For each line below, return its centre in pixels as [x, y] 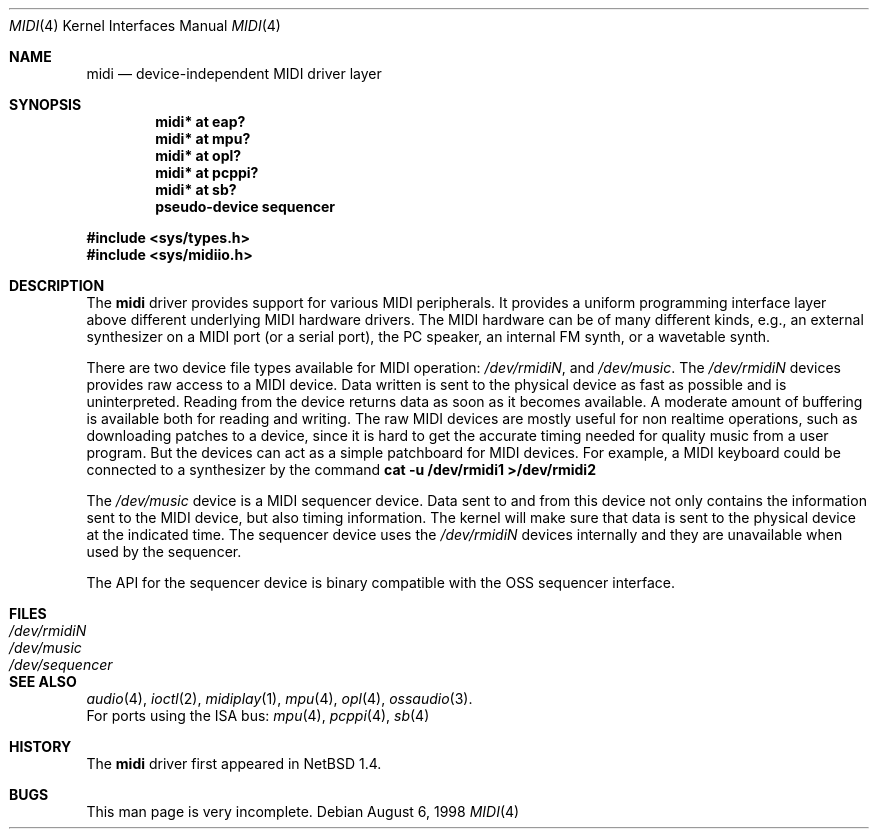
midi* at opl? [198, 155]
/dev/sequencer [61, 664]
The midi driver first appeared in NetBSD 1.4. [234, 763]
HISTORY [40, 746]
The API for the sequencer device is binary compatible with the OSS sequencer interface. [381, 582]
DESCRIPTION [57, 285]
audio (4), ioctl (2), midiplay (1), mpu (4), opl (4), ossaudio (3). [279, 698]
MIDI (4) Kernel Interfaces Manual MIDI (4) [145, 25]
